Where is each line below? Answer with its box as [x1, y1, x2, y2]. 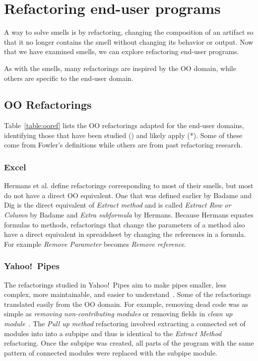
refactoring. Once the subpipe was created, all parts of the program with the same [4, 338, 254, 348]
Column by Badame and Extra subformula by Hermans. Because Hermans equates [4, 210, 254, 220]
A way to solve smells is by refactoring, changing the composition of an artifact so [4, 27, 254, 37]
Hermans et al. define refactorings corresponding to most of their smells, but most [4, 180, 254, 191]
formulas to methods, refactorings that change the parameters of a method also [4, 219, 245, 229]
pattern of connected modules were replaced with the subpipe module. [4, 347, 217, 358]
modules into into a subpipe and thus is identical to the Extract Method [4, 328, 222, 338]
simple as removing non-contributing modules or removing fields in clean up [4, 308, 233, 319]
